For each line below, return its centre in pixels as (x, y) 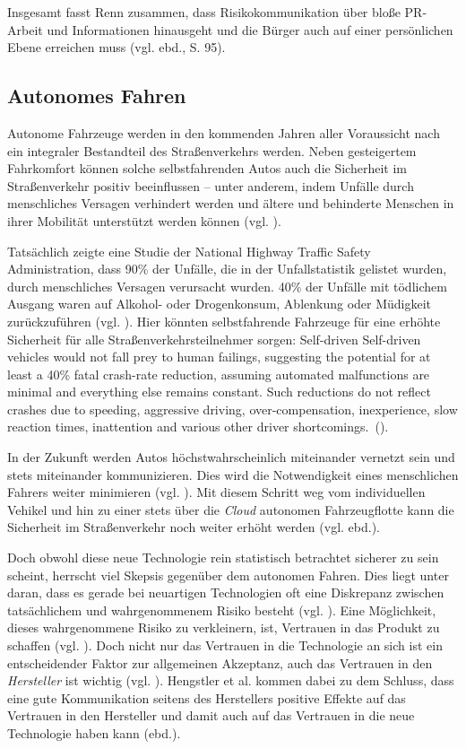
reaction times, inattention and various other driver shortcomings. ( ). (198, 427)
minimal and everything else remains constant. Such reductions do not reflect (219, 392)
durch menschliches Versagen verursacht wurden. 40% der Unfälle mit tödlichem (227, 286)
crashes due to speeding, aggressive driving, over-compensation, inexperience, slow (233, 409)
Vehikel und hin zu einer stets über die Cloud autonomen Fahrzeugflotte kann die (231, 509)
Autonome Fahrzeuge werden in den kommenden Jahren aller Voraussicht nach (224, 132)
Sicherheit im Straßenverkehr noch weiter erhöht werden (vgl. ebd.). (194, 527)
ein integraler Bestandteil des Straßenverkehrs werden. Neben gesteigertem (212, 150)
